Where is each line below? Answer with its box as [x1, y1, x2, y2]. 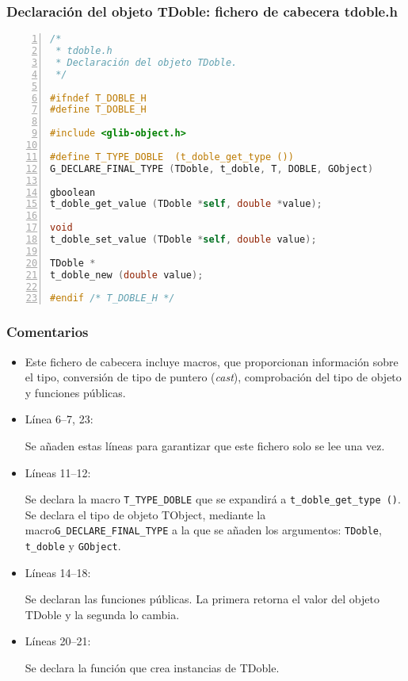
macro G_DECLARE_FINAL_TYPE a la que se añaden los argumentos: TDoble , [25, 522, 382, 538]
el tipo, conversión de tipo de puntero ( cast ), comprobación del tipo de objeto [25, 369, 402, 385]
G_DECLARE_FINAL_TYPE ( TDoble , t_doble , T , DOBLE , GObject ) [50, 163, 374, 174]
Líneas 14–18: [25, 564, 91, 580]
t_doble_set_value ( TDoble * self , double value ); [50, 234, 317, 246]
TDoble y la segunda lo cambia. [25, 606, 180, 622]
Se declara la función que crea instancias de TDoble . [25, 660, 280, 676]
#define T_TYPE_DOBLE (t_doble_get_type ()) [50, 151, 294, 163]
